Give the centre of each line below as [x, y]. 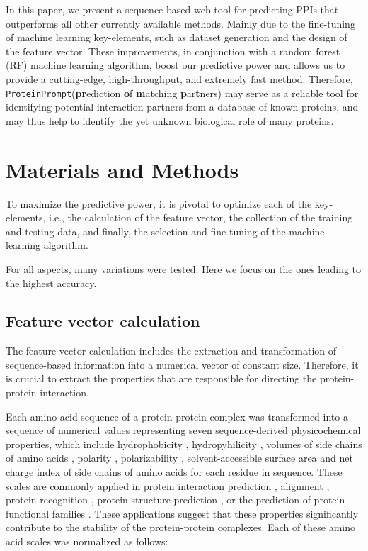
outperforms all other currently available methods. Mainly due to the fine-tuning [180, 23]
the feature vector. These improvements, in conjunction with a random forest [173, 51]
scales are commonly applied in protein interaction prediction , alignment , [168, 485]
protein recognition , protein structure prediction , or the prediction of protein [176, 500]
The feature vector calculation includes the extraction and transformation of [171, 351]
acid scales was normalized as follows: [87, 541]
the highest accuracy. [51, 283]
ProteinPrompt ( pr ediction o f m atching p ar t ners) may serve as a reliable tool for [182, 93]
